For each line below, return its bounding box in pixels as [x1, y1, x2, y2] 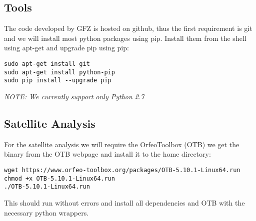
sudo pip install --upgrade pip [4, 77, 111, 84]
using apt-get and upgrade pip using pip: [4, 42, 129, 53]
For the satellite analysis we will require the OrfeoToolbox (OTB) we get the [4, 139, 239, 149]
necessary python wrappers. [4, 207, 89, 218]
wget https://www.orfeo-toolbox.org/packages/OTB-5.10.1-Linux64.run [4, 166, 240, 174]
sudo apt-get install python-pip [4, 68, 115, 76]
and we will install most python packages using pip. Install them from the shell [4, 32, 246, 43]
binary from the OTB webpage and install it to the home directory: [4, 149, 211, 159]
